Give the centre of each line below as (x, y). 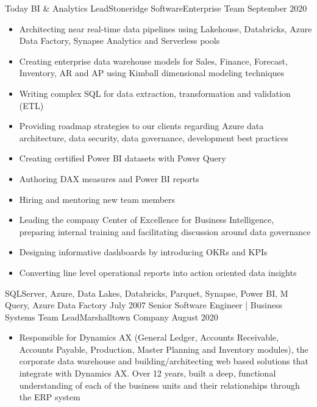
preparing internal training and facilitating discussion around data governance (165, 231)
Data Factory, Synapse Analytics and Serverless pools (119, 41)
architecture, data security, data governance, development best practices (154, 137)
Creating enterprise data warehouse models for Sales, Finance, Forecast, (153, 61)
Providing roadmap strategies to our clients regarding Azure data (141, 126)
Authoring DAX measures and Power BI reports (109, 178)
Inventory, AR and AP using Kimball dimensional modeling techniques (152, 73)
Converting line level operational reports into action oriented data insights (158, 272)
